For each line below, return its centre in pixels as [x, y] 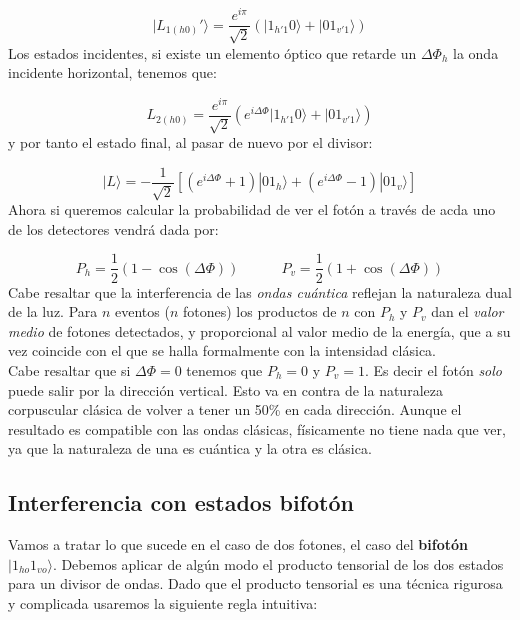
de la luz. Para [53, 311]
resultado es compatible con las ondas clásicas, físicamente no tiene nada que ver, [257, 428]
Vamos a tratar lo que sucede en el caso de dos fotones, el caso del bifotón [238, 544]
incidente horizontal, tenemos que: [112, 72]
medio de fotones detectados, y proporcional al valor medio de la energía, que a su [259, 330]
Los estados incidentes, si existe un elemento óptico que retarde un [212, 52]
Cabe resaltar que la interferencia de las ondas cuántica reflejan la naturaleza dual [260, 291]
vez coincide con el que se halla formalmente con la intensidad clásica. [222, 350]
